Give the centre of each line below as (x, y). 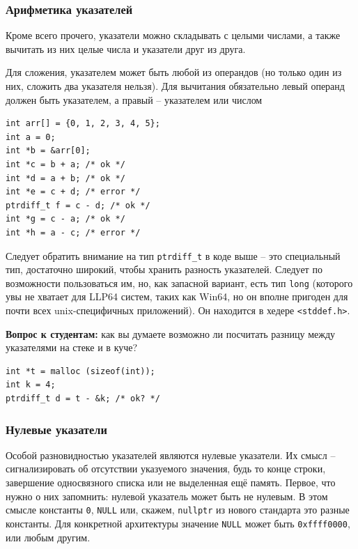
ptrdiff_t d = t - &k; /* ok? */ (83, 399)
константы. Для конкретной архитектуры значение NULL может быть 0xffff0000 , (178, 523)
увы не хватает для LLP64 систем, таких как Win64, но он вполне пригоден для (177, 296)
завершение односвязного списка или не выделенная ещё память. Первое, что (171, 482)
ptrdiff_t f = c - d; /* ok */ (78, 205)
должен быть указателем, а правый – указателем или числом (134, 99)
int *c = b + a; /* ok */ (65, 164)
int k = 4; (31, 385)
